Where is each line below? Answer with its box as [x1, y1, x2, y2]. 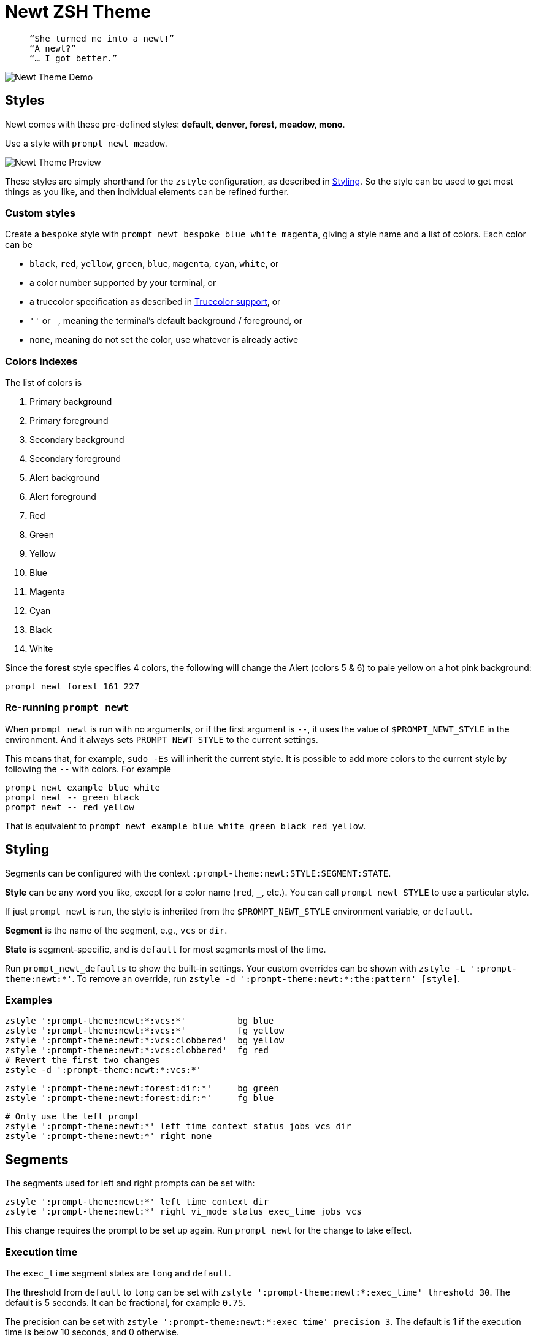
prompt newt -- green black [5, 792, 140, 802]
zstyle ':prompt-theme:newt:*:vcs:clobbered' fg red [5, 1045, 269, 1056]
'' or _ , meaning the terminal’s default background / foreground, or [29, 315, 302, 326]
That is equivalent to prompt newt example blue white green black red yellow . [5, 820, 366, 831]
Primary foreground [29, 415, 109, 426]
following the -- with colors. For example [5, 763, 172, 774]
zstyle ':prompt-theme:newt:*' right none [5, 1131, 212, 1142]
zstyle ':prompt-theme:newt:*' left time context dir [5, 1197, 269, 1207]
